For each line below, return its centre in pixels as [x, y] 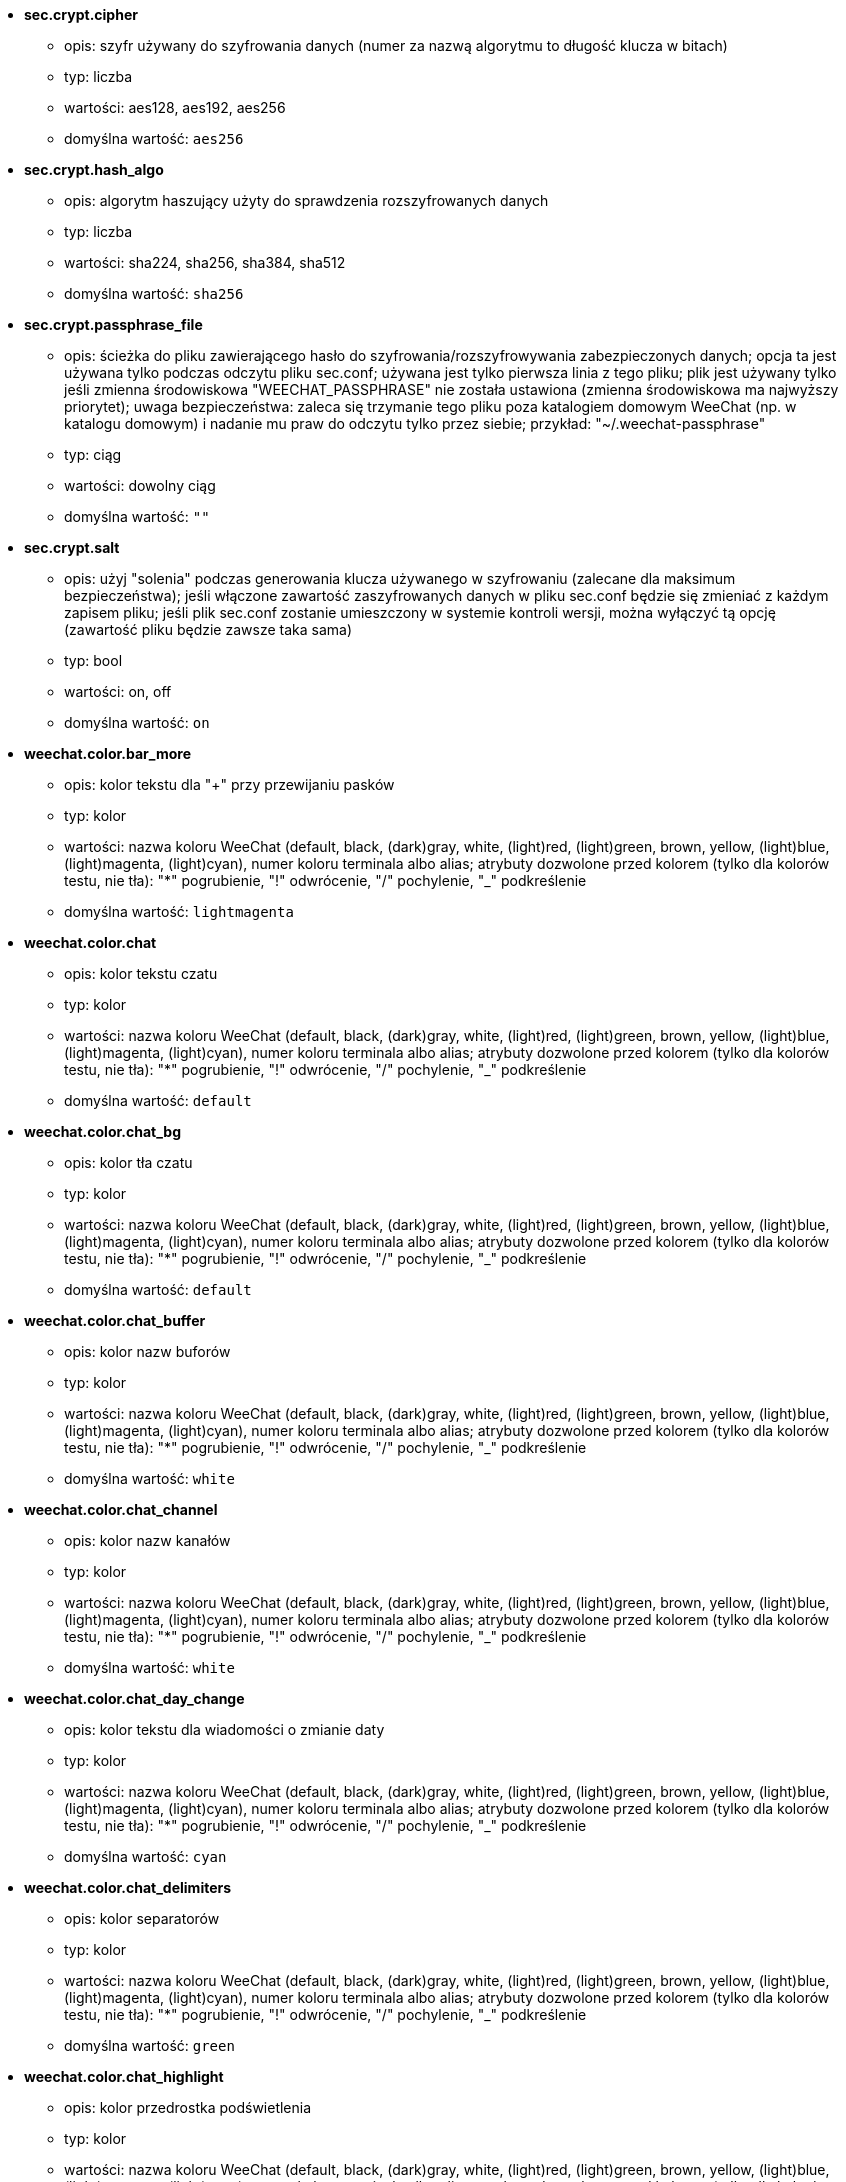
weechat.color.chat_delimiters [128, 1887]
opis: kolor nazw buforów [147, 1351]
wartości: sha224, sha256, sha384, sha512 [205, 262]
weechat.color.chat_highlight [124, 2076]
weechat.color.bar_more [107, 753]
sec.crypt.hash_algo [94, 169]
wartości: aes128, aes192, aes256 [175, 107]
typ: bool [93, 660]
